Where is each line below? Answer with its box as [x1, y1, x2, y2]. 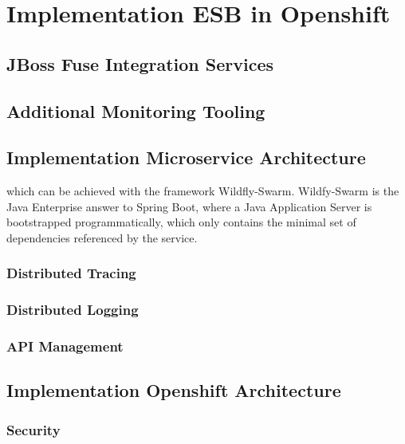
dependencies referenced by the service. [6, 229, 198, 246]
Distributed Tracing [6, 263, 136, 283]
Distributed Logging [6, 300, 139, 320]
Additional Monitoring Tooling [6, 98, 265, 123]
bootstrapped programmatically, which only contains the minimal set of [6, 214, 356, 230]
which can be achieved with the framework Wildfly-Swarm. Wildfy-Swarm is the [6, 183, 399, 199]
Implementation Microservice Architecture [6, 145, 366, 170]
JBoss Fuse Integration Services [6, 51, 274, 76]
